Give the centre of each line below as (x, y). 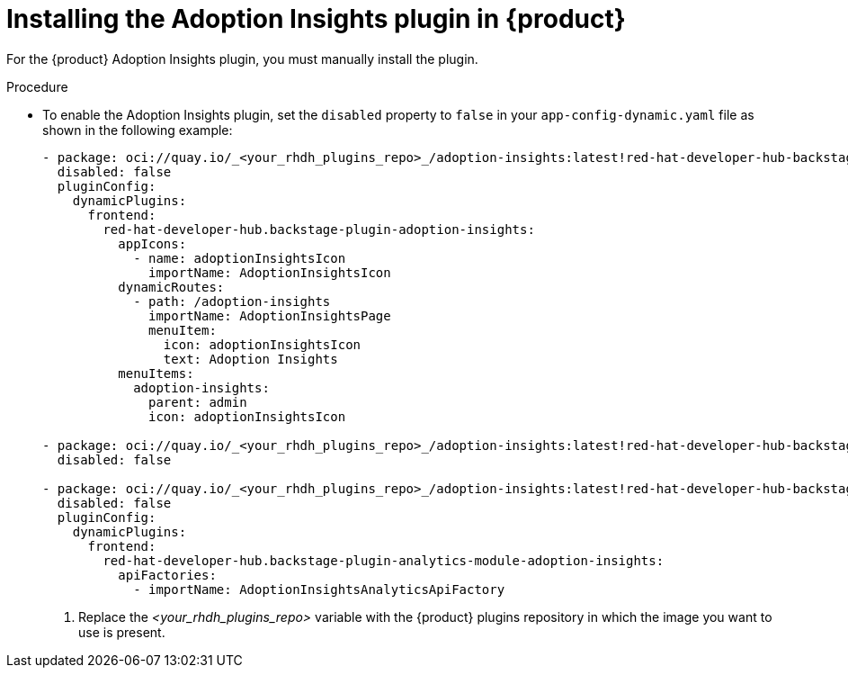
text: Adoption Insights (250, 359)
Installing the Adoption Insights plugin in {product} (316, 19)
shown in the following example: (138, 130)
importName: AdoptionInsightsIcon (270, 272)
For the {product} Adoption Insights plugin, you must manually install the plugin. (242, 58)
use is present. (122, 632)
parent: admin (198, 402)
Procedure (37, 86)
